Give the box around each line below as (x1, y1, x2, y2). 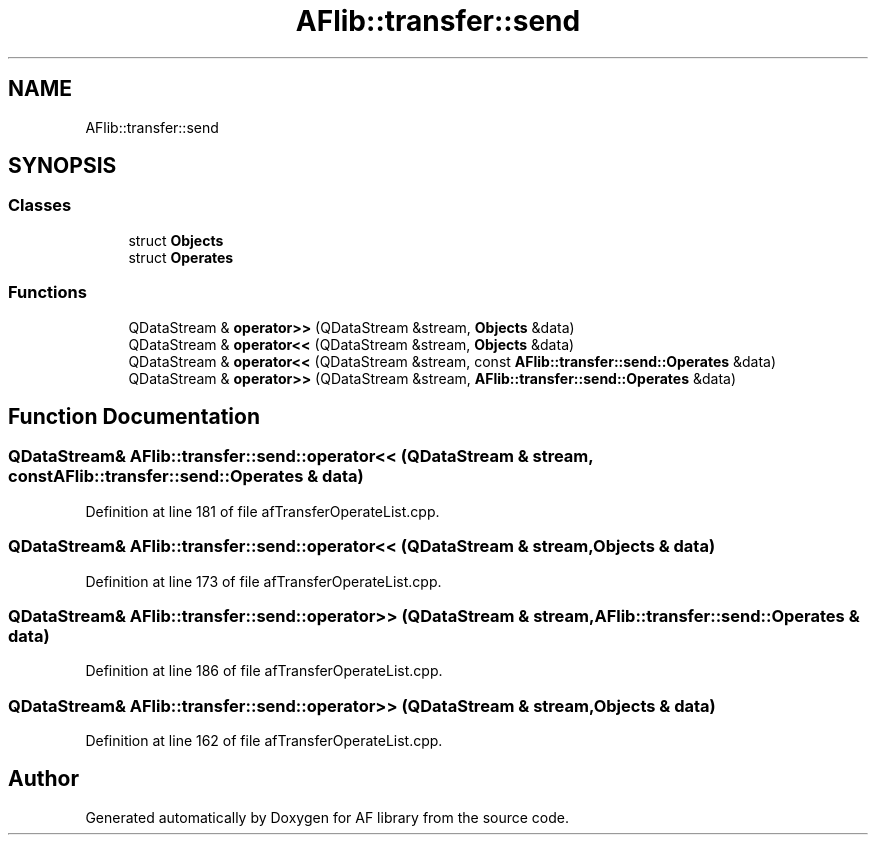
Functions (8, 282, 87, 303)
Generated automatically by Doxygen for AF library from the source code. (85, 808, 570, 826)
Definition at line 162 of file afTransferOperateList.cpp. (85, 732, 443, 750)
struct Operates (128, 248, 234, 266)
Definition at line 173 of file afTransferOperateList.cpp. (85, 572, 442, 590)
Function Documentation (8, 403, 260, 429)
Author (8, 766, 79, 792)
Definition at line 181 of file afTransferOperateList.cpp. (85, 502, 440, 520)
